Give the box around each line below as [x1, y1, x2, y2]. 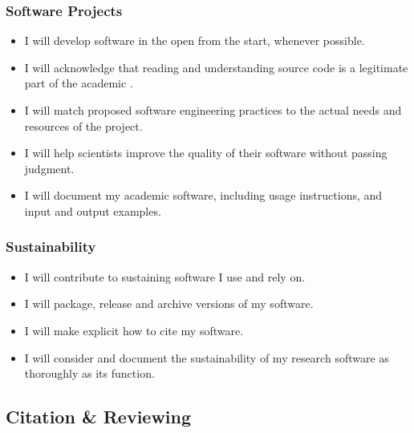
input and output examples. [24, 202, 161, 219]
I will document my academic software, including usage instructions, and [24, 187, 383, 204]
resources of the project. [24, 117, 143, 134]
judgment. [24, 160, 75, 176]
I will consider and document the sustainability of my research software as [24, 349, 389, 366]
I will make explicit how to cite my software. [24, 322, 244, 338]
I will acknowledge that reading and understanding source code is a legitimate [24, 59, 408, 75]
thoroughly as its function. [24, 365, 155, 382]
